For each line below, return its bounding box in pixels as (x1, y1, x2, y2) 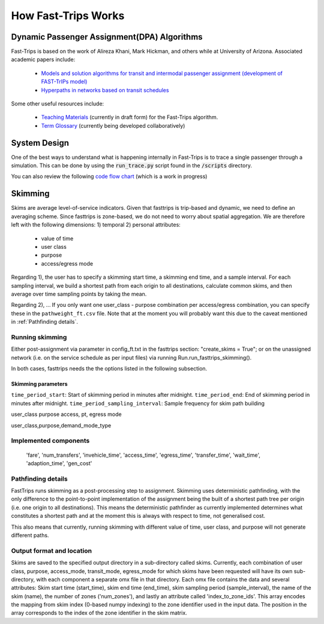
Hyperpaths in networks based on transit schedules (41, 86, 169, 94)
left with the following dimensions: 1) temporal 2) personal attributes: (11, 221, 181, 228)
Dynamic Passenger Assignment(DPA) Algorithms (11, 32, 203, 42)
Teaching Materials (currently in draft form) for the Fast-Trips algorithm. (41, 114, 218, 121)
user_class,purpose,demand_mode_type (11, 421, 112, 429)
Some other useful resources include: (11, 100, 104, 107)
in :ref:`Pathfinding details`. (11, 318, 78, 325)
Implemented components (11, 436, 90, 445)
